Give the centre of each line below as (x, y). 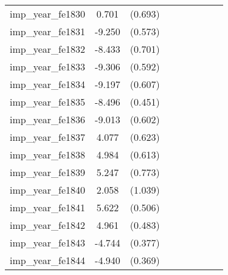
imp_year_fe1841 (48, 207)
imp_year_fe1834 (48, 84)
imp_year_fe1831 (48, 31)
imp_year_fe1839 (48, 172)
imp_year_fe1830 (48, 14)
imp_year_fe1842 (48, 225)
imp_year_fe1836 (48, 119)
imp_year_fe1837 (48, 137)
